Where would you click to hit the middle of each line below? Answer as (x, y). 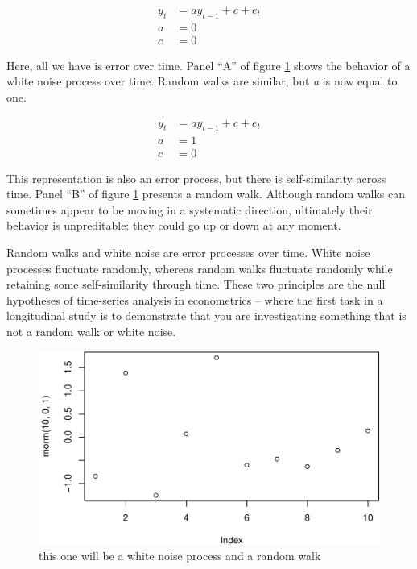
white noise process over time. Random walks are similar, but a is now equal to (202, 81)
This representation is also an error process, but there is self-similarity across (196, 178)
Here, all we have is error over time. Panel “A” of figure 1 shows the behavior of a (208, 65)
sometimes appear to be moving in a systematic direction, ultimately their (190, 209)
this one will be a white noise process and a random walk (180, 555)
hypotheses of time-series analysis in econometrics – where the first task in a (195, 299)
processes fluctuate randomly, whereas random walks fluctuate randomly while (200, 268)
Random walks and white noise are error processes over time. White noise (188, 252)
